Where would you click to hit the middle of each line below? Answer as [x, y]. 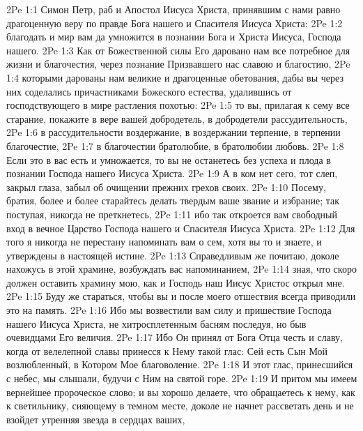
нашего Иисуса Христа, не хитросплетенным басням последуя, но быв [156, 323]
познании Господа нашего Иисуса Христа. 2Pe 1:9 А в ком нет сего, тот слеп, [172, 173]
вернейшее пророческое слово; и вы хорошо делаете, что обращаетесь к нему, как [181, 392]
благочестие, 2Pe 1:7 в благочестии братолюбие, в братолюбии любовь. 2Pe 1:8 [175, 145]
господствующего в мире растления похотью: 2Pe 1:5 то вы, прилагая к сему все [178, 105]
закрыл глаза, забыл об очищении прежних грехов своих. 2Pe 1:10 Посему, [166, 187]
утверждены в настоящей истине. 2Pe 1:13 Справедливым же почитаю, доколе [173, 255]
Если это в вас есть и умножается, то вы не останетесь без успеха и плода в [169, 159]
